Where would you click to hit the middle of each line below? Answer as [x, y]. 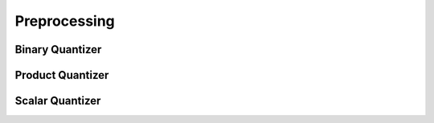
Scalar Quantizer [58, 101]
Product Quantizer [62, 75]
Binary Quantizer [58, 49]
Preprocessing [65, 21]
